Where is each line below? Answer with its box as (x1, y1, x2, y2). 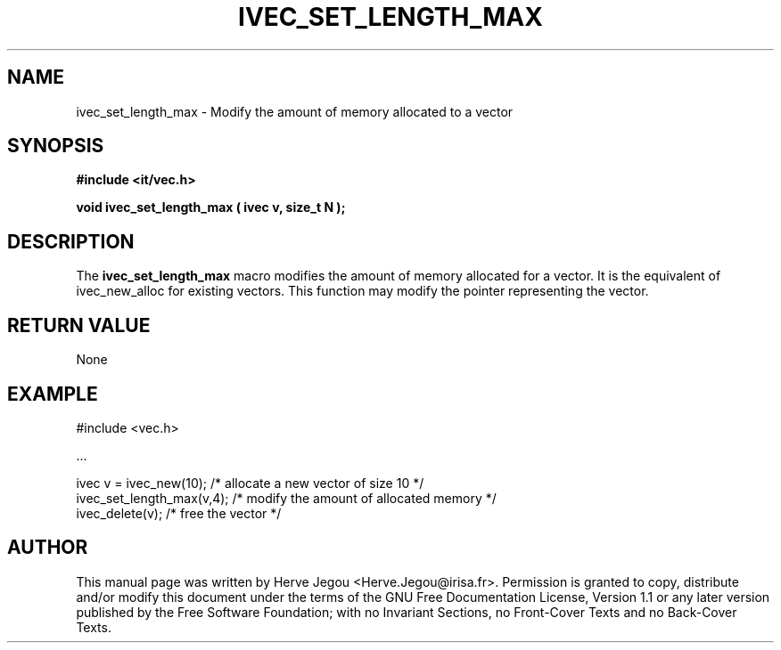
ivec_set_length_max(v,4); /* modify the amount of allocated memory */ (76, 490, 497, 506)
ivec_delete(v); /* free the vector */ (76, 505, 282, 521)
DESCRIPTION (7, 230, 135, 253)
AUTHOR (7, 536, 88, 559)
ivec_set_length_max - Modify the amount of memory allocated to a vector (76, 103, 514, 119)
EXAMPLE (7, 382, 98, 405)
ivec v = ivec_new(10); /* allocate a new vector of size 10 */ (76, 475, 424, 491)
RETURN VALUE (7, 313, 151, 337)
